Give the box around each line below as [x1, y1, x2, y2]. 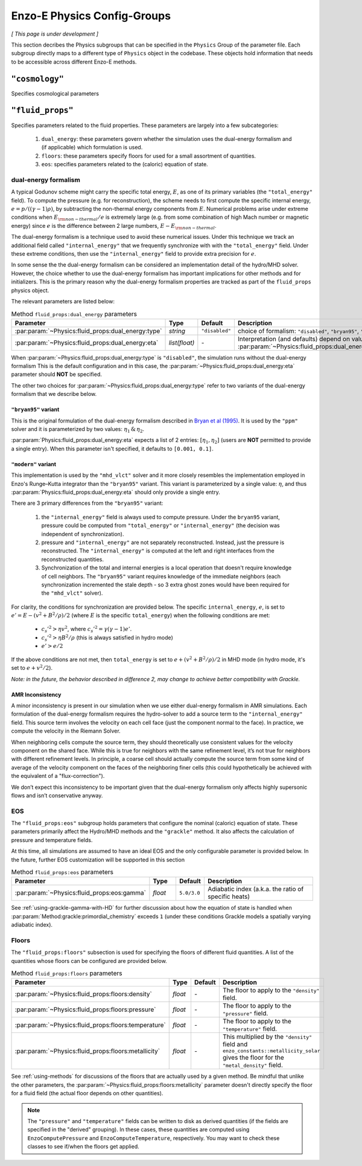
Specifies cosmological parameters [11, 89, 100, 97]
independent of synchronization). [41, 530, 124, 537]
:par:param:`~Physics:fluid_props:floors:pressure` [14, 1005, 156, 1014]
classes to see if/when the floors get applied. [27, 1143, 140, 1150]
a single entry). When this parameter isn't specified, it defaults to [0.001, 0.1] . [11, 445, 214, 452]
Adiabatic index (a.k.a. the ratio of [207, 885, 304, 893]
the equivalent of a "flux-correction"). [11, 772, 105, 780]
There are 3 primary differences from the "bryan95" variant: [11, 499, 164, 507]
